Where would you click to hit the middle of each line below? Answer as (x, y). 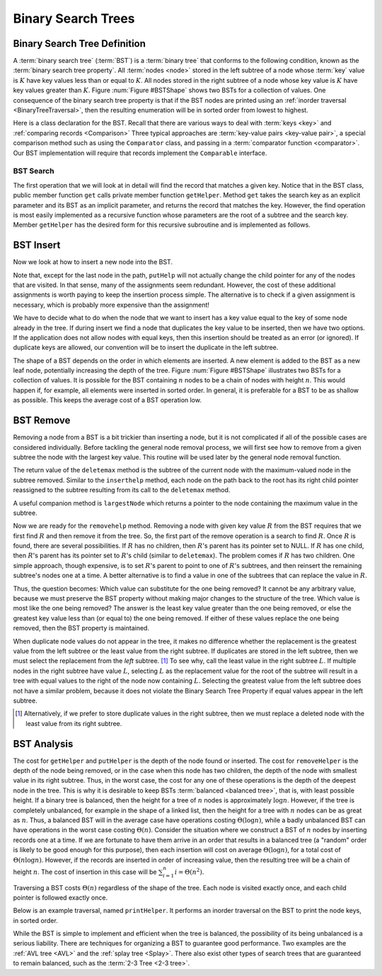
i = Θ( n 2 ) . (189, 872)
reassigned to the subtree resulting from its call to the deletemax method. (122, 490)
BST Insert (37, 245)
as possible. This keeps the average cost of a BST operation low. (107, 400)
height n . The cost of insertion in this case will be (85, 872)
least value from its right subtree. (74, 723)
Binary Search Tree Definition (80, 44)
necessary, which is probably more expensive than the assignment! (111, 305)
